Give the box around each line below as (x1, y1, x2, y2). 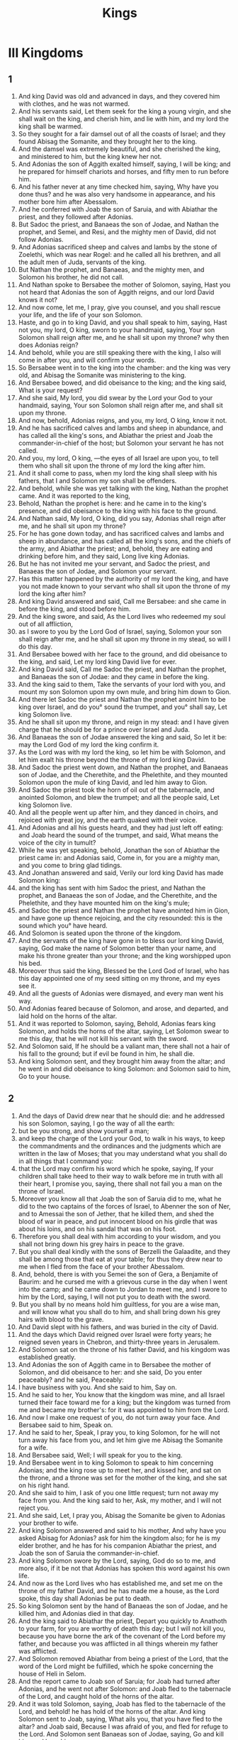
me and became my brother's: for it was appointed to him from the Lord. (18, 1405, 229, 1414)
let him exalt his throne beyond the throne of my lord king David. (18, 756, 206, 764)
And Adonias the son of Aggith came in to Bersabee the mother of (18, 1360, 212, 1369)
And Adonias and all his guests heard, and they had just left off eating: (18, 823, 224, 832)
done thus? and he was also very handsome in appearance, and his (18, 190, 215, 198)
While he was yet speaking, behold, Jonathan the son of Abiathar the (18, 846, 220, 854)
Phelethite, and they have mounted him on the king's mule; (18, 899, 190, 907)
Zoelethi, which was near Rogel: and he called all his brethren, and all (18, 250, 221, 258)
